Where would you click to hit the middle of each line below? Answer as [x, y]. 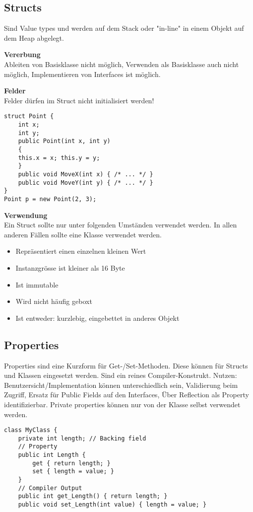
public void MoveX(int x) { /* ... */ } [86, 174]
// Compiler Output [50, 488]
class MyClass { [31, 430]
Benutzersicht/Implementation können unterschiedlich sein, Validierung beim [121, 385]
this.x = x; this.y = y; [59, 158]
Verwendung [26, 215]
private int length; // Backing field [82, 438]
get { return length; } [71, 463]
